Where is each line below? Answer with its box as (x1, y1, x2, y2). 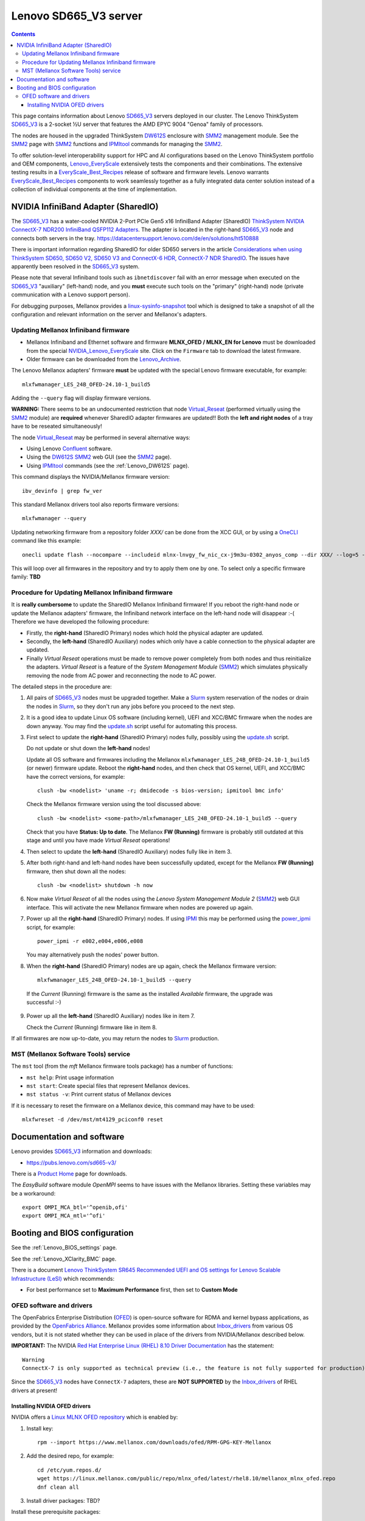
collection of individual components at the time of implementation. (11, 186, 178, 193)
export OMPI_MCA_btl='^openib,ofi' (22, 1204, 128, 1211)
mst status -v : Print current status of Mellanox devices (26, 1091, 172, 1098)
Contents (11, 30, 36, 38)
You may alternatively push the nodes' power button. (26, 951, 159, 958)
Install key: (26, 1424, 54, 1432)
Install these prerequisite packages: (11, 1508, 100, 1516)
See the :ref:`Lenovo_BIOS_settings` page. (11, 1244, 117, 1251)
